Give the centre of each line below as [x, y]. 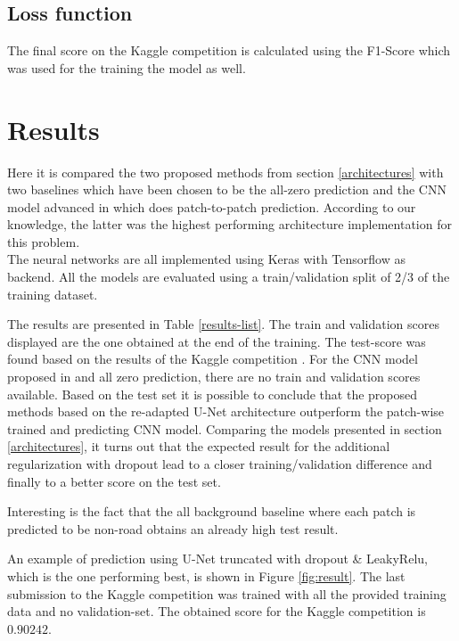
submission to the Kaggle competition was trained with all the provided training [227, 593]
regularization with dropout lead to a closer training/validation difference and [220, 464]
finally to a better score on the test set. [114, 481]
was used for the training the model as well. [127, 67]
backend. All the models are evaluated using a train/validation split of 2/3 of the [229, 277]
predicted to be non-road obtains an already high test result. [173, 528]
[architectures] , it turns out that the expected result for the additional [199, 446]
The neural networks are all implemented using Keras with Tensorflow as [206, 259]
